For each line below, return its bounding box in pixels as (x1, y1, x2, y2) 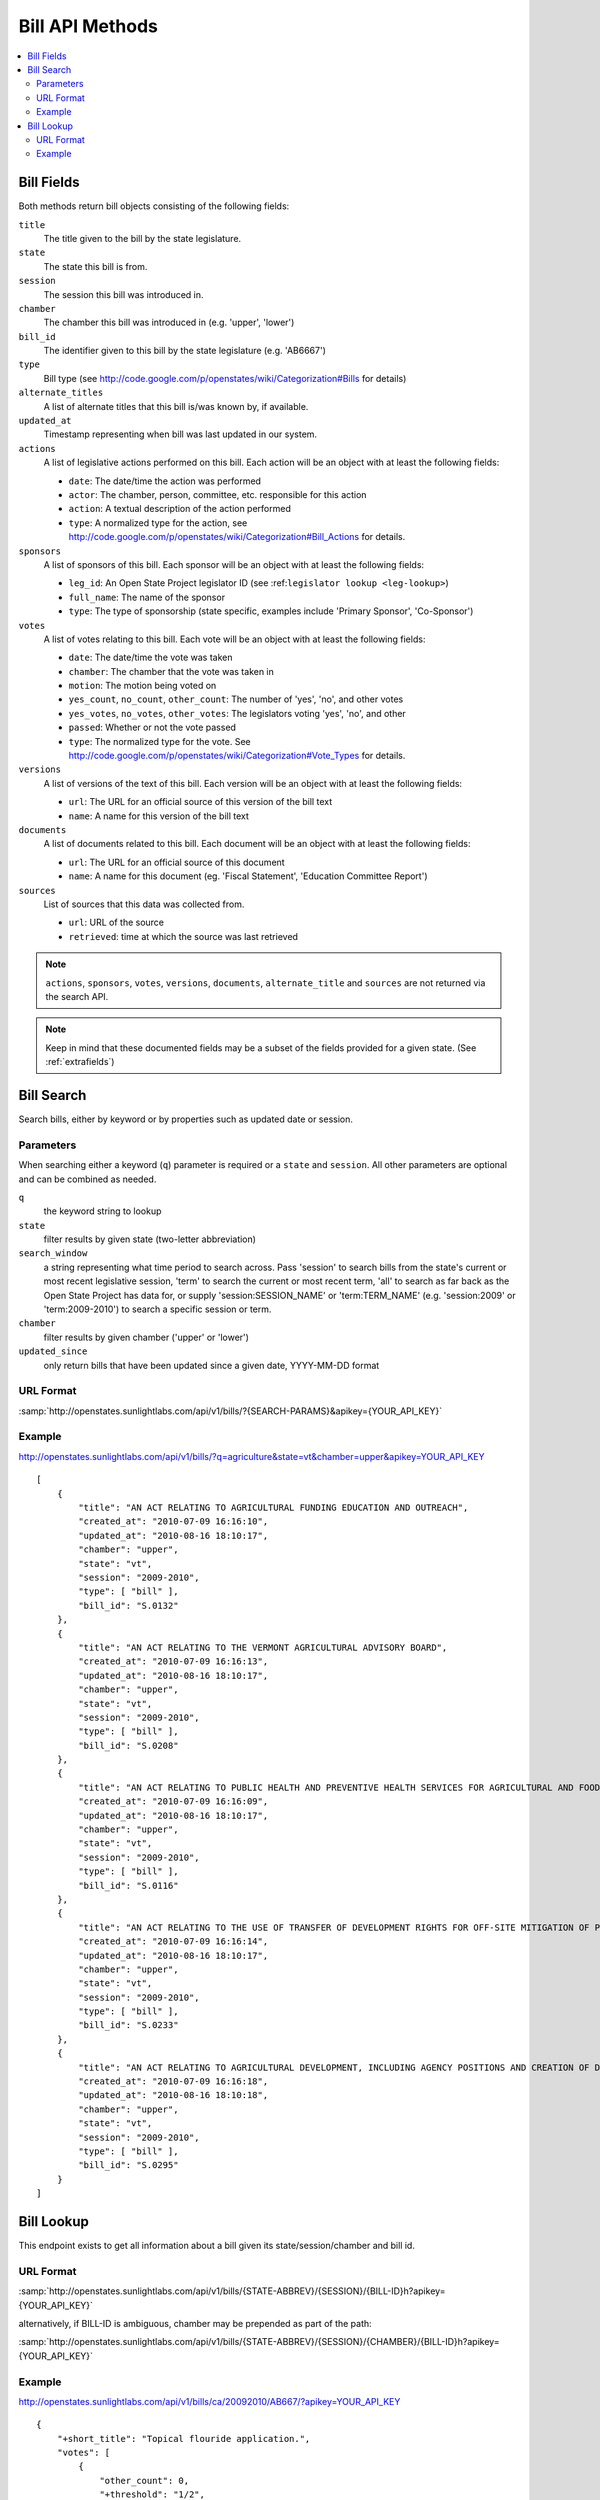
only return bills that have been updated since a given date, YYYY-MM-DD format (43, 1359, 380, 1371)
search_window (18, 1248, 88, 1259)
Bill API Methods (18, 15, 159, 37)
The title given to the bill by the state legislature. (43, 232, 242, 244)
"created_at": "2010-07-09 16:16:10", (78, 1516, 269, 1527)
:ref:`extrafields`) (45, 1056, 115, 1068)
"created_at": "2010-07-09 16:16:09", (78, 1796, 269, 1807)
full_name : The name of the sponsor (68, 591, 225, 603)
